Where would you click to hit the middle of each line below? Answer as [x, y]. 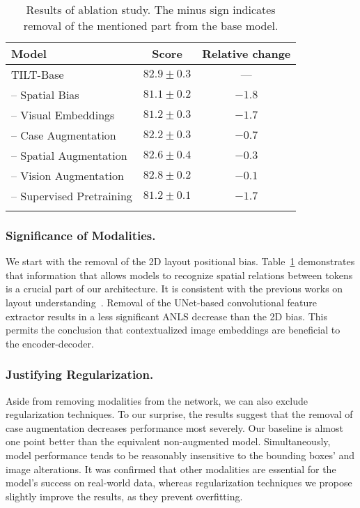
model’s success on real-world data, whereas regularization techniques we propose [179, 483]
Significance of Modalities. [81, 235]
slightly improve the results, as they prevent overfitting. [124, 496]
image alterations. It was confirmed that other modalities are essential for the [171, 469]
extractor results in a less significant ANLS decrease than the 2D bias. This [166, 316]
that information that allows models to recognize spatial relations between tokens [179, 275]
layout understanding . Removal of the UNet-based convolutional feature [161, 302]
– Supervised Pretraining [72, 196]
